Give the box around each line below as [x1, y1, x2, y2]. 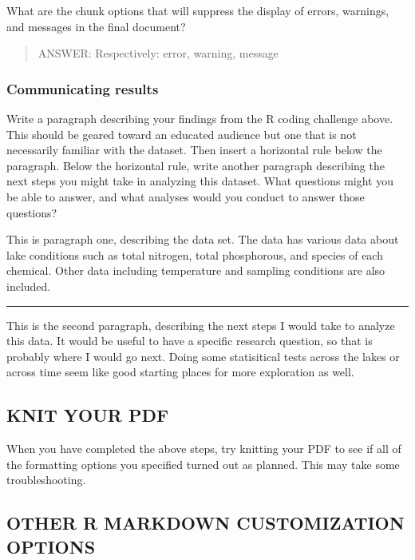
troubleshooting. [6, 471, 86, 488]
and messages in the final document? [6, 18, 186, 34]
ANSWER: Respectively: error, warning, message [38, 45, 279, 62]
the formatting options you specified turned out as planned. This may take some [6, 455, 400, 472]
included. [6, 277, 51, 294]
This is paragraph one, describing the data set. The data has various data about [6, 231, 399, 248]
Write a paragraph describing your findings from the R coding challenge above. [6, 110, 393, 126]
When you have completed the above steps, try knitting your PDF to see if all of [6, 440, 401, 457]
